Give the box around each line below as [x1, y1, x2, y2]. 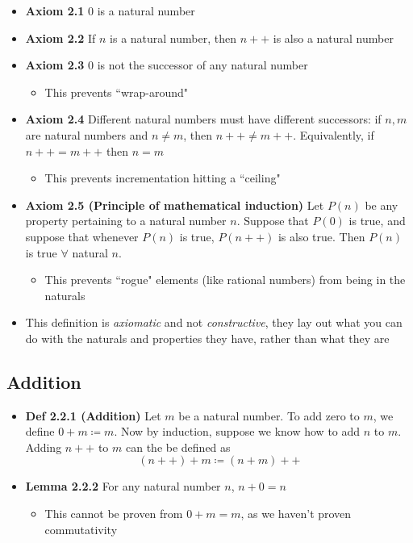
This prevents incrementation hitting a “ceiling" [44, 169, 281, 186]
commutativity [44, 520, 118, 537]
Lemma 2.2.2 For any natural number [25, 478, 221, 495]
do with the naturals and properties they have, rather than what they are [25, 329, 390, 346]
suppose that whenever [25, 228, 139, 244]
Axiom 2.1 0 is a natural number [25, 2, 195, 19]
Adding [25, 438, 62, 455]
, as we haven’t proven [240, 505, 352, 522]
